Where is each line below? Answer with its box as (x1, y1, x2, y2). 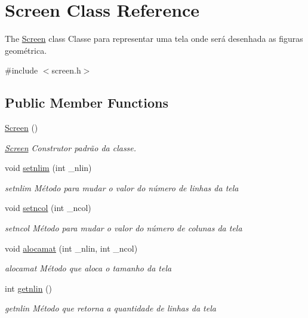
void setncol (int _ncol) (5, 201, 91, 214)
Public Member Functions (5, 93, 168, 112)
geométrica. (5, 44, 47, 56)
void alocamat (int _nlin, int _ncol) (5, 241, 138, 254)
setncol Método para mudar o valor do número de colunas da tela (5, 222, 242, 234)
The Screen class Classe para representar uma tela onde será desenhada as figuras (5, 32, 303, 45)
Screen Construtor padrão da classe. (5, 141, 137, 154)
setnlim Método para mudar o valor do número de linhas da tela (5, 181, 239, 194)
